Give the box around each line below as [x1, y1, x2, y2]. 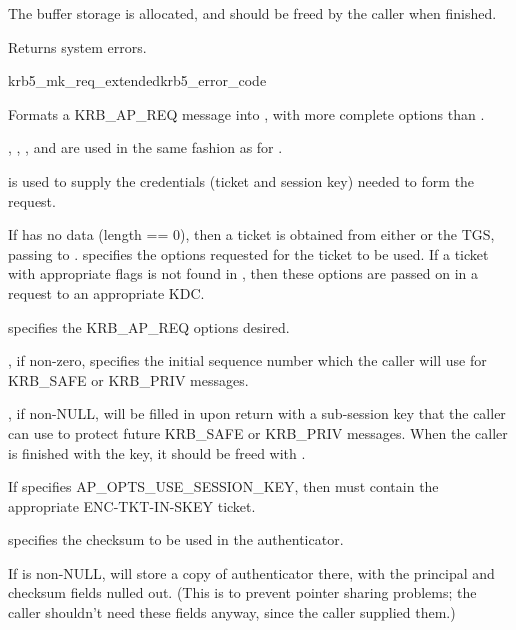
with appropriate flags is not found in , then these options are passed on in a [8, 263, 478, 284]
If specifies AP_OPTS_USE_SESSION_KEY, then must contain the [8, 476, 439, 497]
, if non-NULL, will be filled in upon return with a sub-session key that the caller [8, 403, 506, 424]
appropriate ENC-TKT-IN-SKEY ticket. [8, 495, 256, 516]
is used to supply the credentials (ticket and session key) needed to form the [8, 170, 475, 191]
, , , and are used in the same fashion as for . [8, 137, 283, 158]
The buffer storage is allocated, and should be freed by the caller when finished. [8, 3, 497, 23]
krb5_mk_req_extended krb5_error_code [8, 70, 267, 91]
